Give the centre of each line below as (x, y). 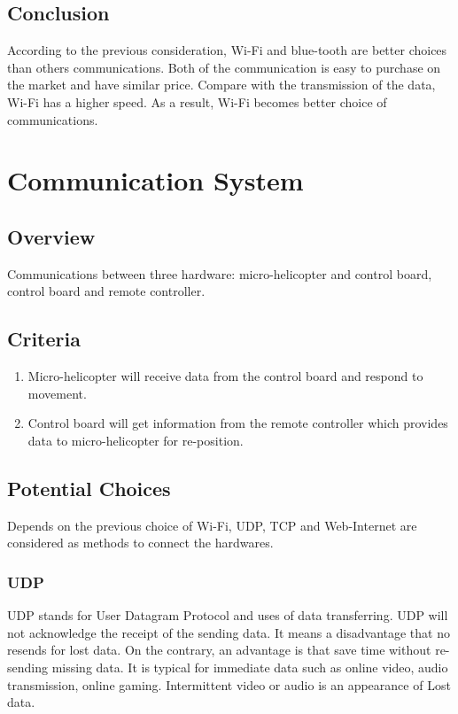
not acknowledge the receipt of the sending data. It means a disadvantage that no (229, 632)
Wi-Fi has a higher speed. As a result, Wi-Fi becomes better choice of (197, 101)
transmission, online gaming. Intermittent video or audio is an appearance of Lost (229, 684)
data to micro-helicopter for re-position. (136, 440)
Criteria (44, 339)
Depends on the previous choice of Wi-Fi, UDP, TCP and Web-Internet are (212, 525)
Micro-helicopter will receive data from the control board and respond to (225, 376)
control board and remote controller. (106, 291)
